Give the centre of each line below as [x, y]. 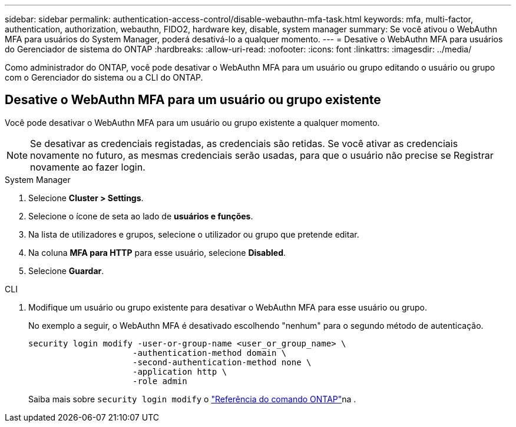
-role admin [160, 381]
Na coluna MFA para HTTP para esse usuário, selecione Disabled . [157, 252]
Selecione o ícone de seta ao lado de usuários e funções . [141, 216]
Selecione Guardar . [66, 271]
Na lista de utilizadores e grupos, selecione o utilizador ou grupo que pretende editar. [194, 234]
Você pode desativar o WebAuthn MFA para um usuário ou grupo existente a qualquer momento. [192, 122]
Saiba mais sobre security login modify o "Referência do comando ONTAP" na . [192, 399]
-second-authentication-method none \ [222, 362]
